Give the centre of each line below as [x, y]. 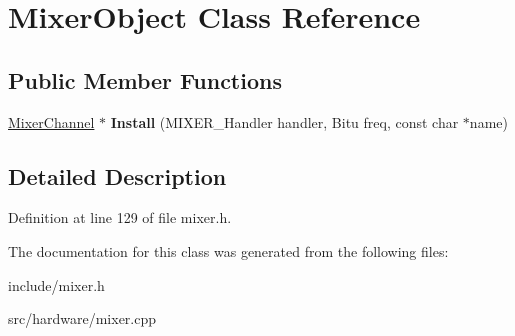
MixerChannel [51, 121]
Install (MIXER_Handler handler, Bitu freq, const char [284, 121]
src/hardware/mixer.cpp [82, 318]
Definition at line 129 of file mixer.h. [120, 217]
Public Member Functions [145, 79]
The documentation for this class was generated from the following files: [228, 250]
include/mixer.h [56, 284]
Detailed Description [117, 175]
